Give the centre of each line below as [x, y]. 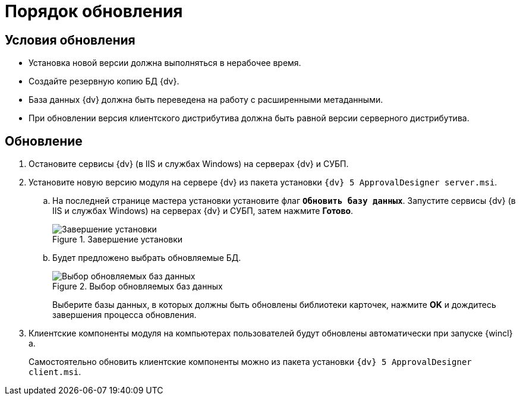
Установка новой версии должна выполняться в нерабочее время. [165, 63]
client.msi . [55, 372]
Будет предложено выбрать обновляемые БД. [147, 258]
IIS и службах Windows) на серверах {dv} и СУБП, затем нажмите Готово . [203, 211]
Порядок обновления [94, 11]
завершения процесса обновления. [125, 315]
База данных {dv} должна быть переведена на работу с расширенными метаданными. [206, 100]
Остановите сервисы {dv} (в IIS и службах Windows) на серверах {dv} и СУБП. [189, 164]
